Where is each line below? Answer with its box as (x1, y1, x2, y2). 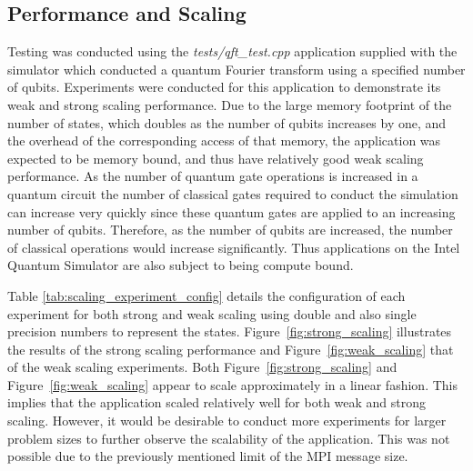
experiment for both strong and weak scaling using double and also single (7, 304, 417, 323)
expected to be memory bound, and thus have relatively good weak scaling (7, 148, 424, 167)
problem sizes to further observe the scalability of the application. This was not (7, 428, 450, 447)
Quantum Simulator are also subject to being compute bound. (7, 256, 354, 275)
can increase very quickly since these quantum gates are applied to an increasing (7, 202, 456, 221)
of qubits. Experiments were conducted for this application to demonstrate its (7, 77, 441, 96)
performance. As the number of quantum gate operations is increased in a (7, 166, 418, 185)
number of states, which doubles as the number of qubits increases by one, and (7, 113, 447, 132)
